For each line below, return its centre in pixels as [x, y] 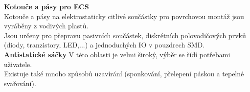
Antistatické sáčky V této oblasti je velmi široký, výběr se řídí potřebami [117, 54]
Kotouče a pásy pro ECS [46, 6]
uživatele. [18, 64]
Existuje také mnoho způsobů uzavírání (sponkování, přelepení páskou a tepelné [124, 74]
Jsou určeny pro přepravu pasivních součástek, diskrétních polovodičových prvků [125, 35]
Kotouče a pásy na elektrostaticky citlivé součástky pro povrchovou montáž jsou [124, 16]
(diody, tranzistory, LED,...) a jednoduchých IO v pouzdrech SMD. [104, 45]
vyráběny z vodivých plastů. [46, 26]
